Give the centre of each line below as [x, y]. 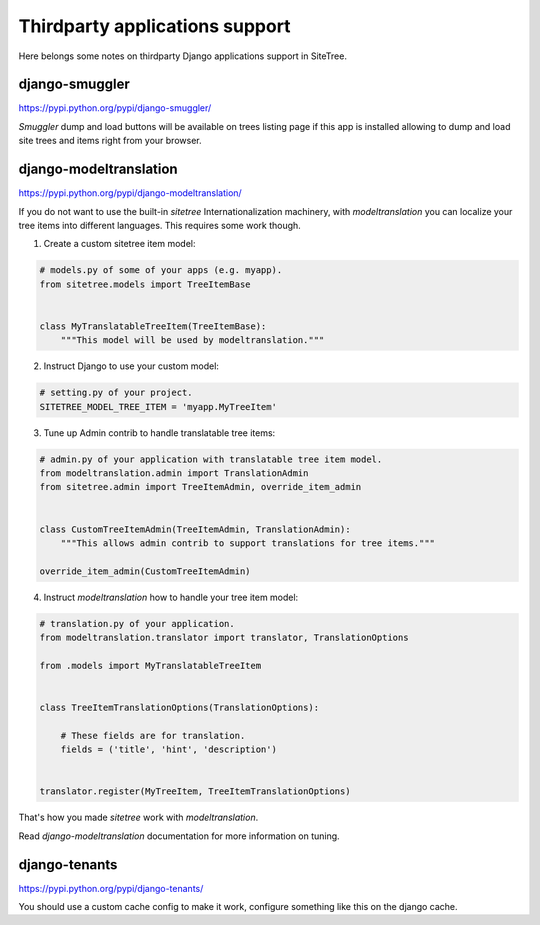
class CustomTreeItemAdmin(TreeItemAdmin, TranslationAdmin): [195, 529]
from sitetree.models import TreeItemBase [145, 284]
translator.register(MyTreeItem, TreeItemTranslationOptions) [195, 791]
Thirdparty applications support [154, 26]
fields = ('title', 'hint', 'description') [168, 749]
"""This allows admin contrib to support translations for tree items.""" [247, 543]
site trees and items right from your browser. [110, 141]
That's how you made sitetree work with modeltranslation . [138, 817]
